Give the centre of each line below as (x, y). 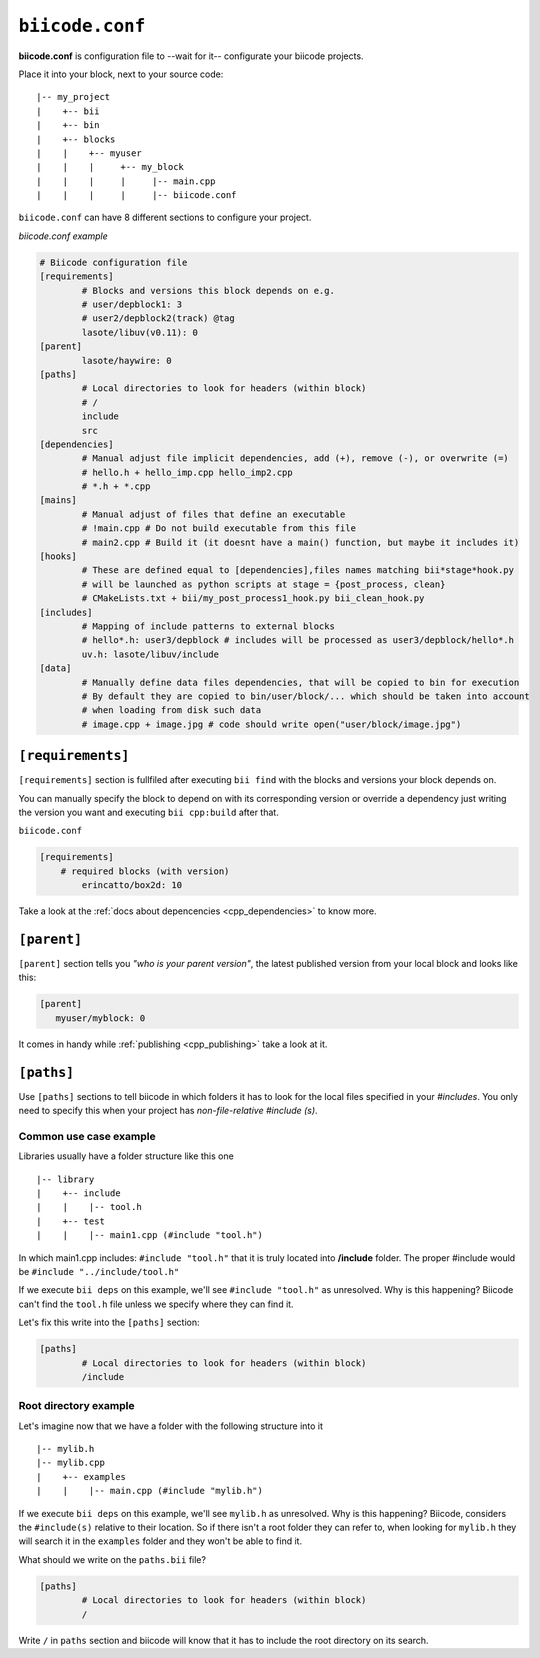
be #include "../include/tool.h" (99, 1271)
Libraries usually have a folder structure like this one (126, 1156)
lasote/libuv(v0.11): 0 (140, 332)
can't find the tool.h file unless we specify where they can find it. (156, 1304)
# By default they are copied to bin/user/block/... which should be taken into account (305, 696)
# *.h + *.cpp (116, 486)
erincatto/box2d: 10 (132, 885)
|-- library (65, 1179)
